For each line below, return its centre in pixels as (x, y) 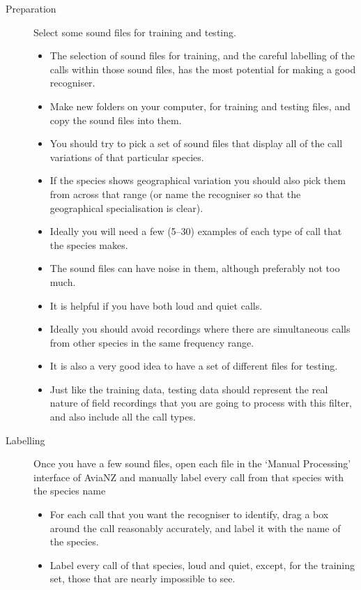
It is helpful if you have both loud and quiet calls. (156, 305)
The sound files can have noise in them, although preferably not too (195, 268)
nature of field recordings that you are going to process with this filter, (201, 403)
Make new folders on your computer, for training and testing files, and (200, 106)
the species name (70, 491)
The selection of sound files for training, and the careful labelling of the (202, 55)
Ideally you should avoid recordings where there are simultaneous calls (200, 329)
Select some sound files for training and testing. (135, 32)
